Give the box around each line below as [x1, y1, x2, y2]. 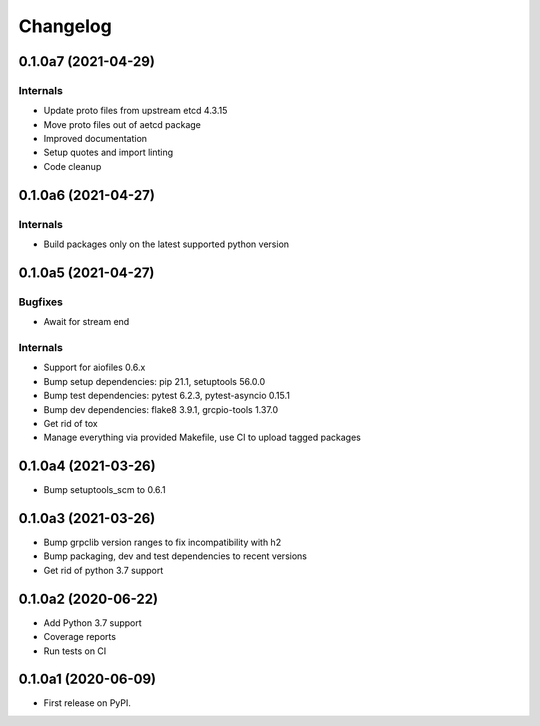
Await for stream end [43, 316, 130, 328]
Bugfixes [18, 295, 64, 309]
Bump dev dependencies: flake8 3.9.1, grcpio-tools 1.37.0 [43, 403, 279, 415]
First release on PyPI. [43, 697, 132, 709]
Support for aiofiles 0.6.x [43, 361, 146, 374]
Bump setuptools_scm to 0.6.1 [43, 484, 166, 496]
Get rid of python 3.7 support [43, 564, 164, 576]
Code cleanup [43, 160, 102, 172]
